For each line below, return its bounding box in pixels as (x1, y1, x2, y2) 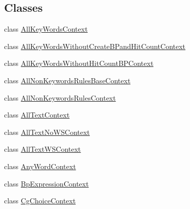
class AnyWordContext (4, 160, 76, 171)
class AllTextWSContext (4, 144, 81, 154)
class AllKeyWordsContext (4, 24, 88, 34)
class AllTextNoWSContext (4, 126, 90, 137)
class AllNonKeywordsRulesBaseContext (4, 75, 131, 85)
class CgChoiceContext (4, 195, 76, 206)
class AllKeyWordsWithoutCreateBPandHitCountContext (4, 40, 186, 51)
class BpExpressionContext (4, 178, 89, 189)
